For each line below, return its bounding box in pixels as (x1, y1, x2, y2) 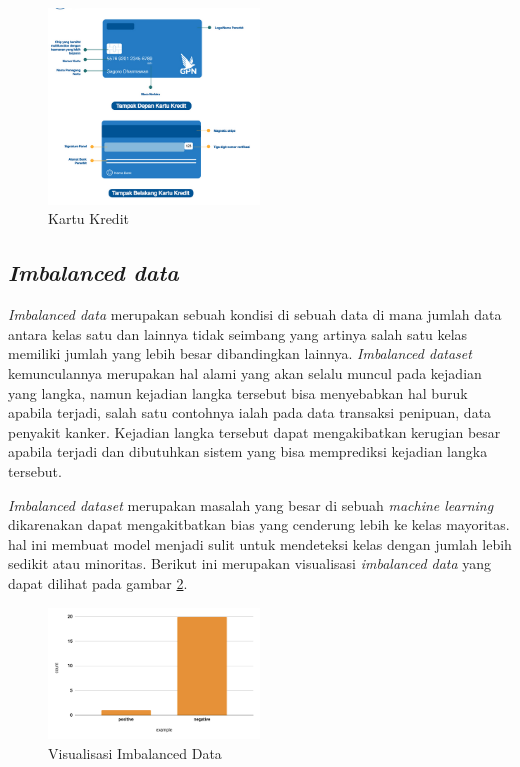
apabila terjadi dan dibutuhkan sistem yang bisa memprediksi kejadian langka (8, 441, 488, 462)
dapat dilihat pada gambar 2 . (8, 572, 188, 593)
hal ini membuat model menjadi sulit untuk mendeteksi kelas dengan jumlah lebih (8, 533, 512, 554)
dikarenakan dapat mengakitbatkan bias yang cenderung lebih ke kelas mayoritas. (8, 514, 510, 535)
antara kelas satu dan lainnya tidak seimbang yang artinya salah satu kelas (8, 323, 468, 344)
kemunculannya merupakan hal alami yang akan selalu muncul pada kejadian (8, 363, 482, 384)
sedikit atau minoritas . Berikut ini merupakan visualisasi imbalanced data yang (8, 553, 492, 574)
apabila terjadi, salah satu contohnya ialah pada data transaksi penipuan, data (8, 402, 492, 423)
